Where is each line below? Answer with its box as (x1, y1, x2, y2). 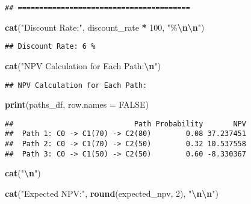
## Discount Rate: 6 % (5, 42, 96, 51)
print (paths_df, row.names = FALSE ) (5, 98, 149, 111)
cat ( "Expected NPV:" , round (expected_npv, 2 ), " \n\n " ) (5, 187, 219, 199)
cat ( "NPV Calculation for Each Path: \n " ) (5, 59, 161, 72)
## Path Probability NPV (5, 119, 246, 128)
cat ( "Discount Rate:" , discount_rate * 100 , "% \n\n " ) (5, 20, 205, 33)
